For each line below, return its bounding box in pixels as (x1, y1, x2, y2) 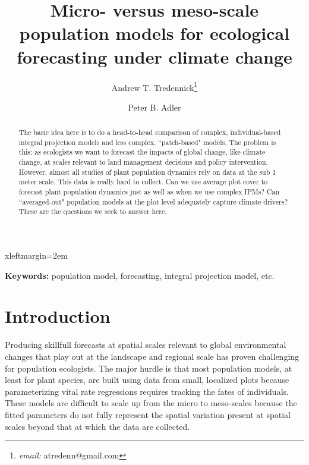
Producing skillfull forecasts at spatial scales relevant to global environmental (5, 338, 286, 351)
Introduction (5, 304, 111, 328)
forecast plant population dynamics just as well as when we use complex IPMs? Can (18, 187, 280, 197)
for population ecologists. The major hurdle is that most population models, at (5, 362, 292, 374)
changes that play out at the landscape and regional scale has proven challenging (5, 350, 299, 362)
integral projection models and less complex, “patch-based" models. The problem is (18, 137, 276, 147)
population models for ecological (19, 21, 290, 45)
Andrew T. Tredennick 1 (111, 79, 198, 93)
